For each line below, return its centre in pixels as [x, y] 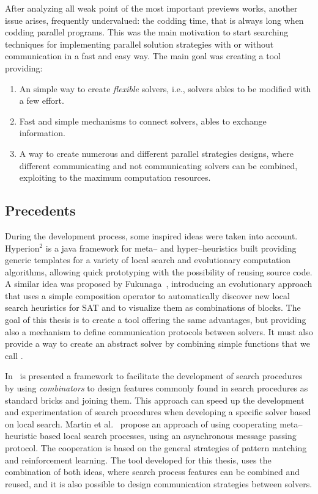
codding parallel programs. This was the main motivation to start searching [147, 32]
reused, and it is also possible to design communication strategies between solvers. [159, 483]
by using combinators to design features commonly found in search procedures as [157, 388]
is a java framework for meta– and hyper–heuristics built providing [171, 248]
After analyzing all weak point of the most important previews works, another [151, 8]
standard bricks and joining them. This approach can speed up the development [155, 400]
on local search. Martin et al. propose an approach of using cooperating [141, 423]
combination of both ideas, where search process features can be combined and [152, 472]
